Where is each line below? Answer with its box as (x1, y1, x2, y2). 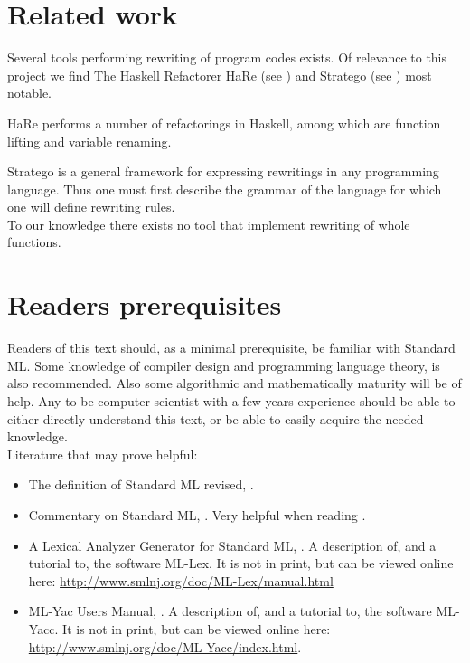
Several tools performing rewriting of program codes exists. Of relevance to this (7, 48, 447, 67)
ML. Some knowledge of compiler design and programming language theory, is (7, 355, 440, 374)
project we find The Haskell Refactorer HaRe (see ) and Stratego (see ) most (7, 65, 432, 84)
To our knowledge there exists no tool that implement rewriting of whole (7, 214, 410, 233)
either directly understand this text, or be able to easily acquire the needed (7, 409, 424, 428)
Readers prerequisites (7, 286, 282, 323)
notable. (7, 83, 52, 102)
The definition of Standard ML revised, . (28, 475, 254, 494)
